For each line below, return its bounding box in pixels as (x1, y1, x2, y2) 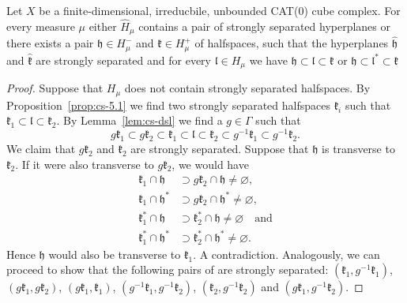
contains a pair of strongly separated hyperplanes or (138, 17, 391, 34)
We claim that (6, 140, 76, 156)
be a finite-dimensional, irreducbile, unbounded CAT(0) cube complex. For (39, 2, 401, 18)
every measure (6, 17, 75, 34)
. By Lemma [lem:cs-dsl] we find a (56, 112, 223, 129)
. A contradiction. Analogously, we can (193, 245, 380, 262)
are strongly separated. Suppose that (130, 140, 309, 156)
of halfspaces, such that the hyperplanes (194, 35, 389, 51)
